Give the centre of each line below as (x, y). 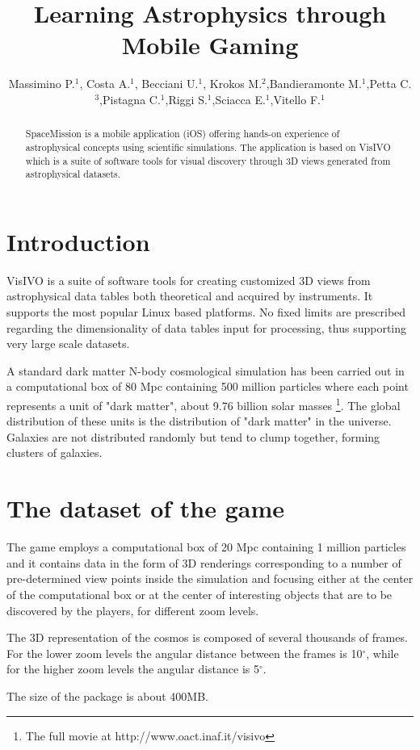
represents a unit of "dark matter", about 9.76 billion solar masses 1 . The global (204, 404)
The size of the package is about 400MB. (107, 696)
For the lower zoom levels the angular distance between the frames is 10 (185, 653)
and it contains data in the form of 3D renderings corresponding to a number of (204, 562)
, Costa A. (105, 84)
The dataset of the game (146, 508)
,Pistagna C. (130, 99)
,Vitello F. (295, 99)
